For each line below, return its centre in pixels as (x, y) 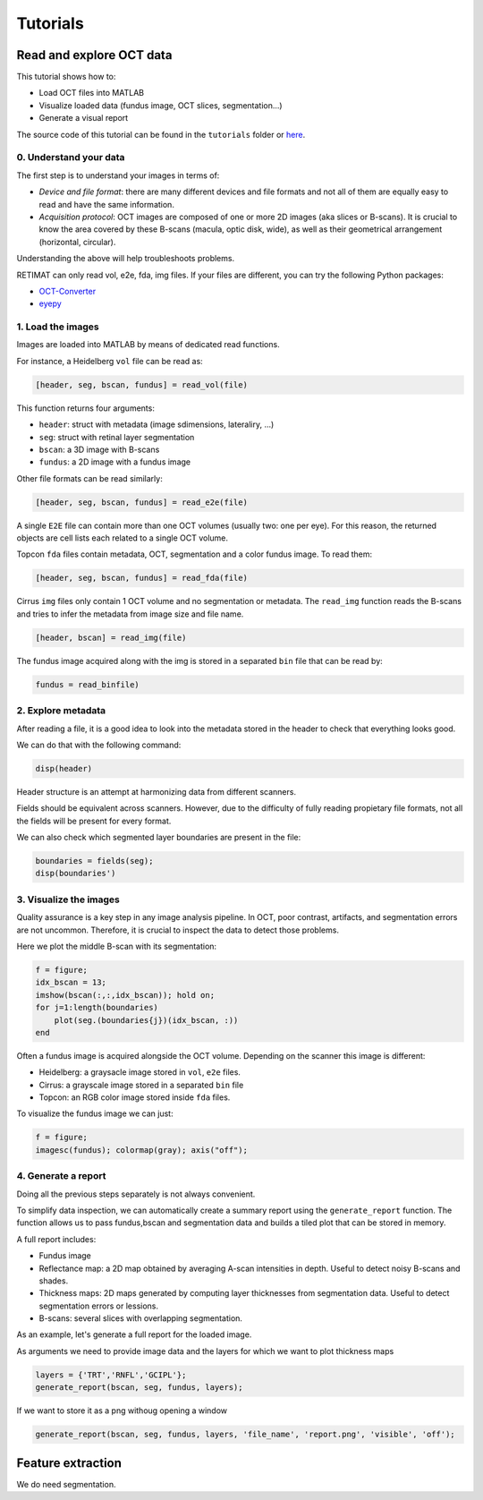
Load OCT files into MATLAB (92, 93)
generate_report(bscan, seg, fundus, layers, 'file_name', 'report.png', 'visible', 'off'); (245, 1435)
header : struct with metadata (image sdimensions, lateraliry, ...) (157, 424)
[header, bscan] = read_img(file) (111, 637)
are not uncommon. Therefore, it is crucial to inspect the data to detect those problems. (178, 930)
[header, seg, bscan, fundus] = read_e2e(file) (141, 502)
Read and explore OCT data (94, 55)
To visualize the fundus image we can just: (95, 1113)
